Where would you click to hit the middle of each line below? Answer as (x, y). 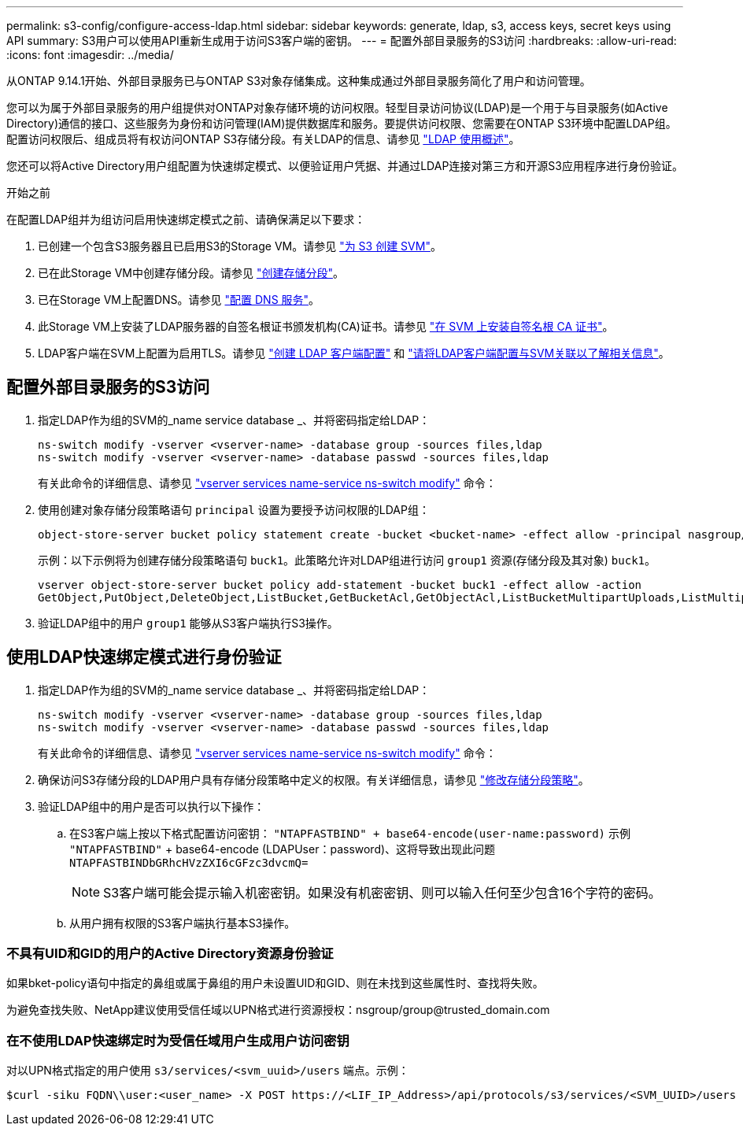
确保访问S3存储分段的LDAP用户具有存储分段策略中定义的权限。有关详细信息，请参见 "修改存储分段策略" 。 (314, 779)
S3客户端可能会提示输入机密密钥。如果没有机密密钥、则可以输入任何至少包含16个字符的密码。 (382, 892)
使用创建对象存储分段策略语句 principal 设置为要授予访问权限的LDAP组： (234, 509)
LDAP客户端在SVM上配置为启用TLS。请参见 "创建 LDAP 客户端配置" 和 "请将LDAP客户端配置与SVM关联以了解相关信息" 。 (354, 353)
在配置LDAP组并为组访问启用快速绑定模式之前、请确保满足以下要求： (186, 219)
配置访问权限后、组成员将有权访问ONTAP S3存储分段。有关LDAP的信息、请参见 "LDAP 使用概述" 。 (263, 139)
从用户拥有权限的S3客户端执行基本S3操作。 (183, 923)
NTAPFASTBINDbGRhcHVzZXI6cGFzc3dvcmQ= (189, 862)
